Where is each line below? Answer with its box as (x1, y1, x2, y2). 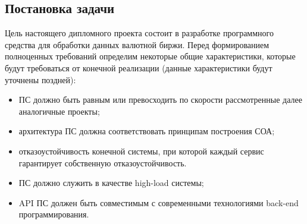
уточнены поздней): (5, 73, 76, 86)
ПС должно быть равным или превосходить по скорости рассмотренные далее (18, 93, 302, 106)
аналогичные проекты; (18, 105, 100, 117)
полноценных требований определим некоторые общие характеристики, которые (5, 50, 296, 62)
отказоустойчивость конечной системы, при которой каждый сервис (18, 144, 264, 157)
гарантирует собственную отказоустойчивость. (18, 156, 187, 169)
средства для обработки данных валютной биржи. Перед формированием (5, 38, 270, 51)
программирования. (18, 208, 89, 220)
